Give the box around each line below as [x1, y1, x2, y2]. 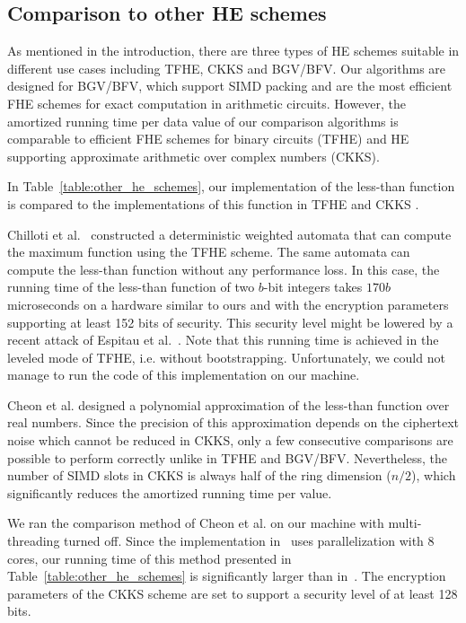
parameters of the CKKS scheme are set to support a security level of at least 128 [7, 584, 458, 602]
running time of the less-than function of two [7, 277, 255, 296]
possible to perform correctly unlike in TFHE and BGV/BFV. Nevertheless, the [7, 448, 448, 467]
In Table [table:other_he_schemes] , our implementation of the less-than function [7, 177, 455, 196]
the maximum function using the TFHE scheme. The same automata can [7, 242, 410, 261]
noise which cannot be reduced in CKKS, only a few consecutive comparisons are [7, 431, 453, 450]
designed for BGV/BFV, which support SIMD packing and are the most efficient [7, 76, 453, 95]
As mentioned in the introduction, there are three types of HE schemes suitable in [7, 41, 460, 60]
